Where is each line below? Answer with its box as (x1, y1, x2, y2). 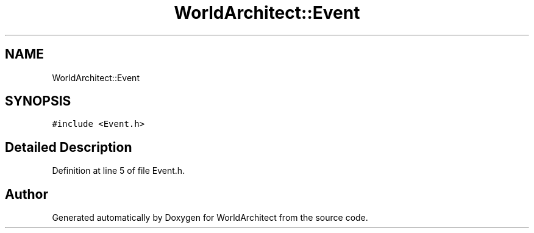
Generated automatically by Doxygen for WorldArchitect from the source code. (52, 212, 368, 223)
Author (5, 186, 48, 202)
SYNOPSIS (5, 93, 71, 109)
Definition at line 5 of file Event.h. (52, 165, 185, 176)
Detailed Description (5, 139, 132, 155)
